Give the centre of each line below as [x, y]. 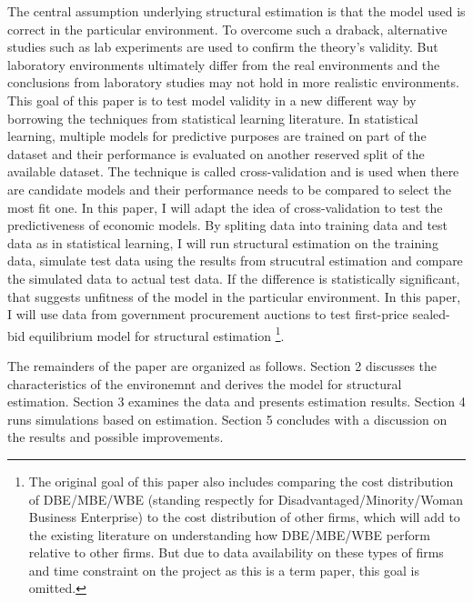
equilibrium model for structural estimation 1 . [157, 334]
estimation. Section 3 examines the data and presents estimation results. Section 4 [236, 401]
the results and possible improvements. [116, 437]
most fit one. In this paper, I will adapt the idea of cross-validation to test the [225, 207]
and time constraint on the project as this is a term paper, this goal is [224, 570]
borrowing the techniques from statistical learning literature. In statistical [213, 118]
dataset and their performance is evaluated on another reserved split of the [216, 153]
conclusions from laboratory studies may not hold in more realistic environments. [233, 82]
